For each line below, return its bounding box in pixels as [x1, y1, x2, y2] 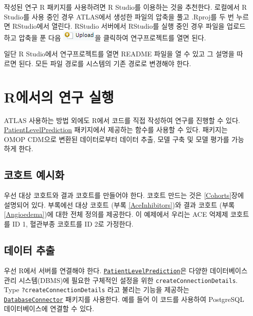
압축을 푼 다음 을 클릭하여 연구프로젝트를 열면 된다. [18, 32, 206, 42]
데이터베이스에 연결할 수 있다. [4, 303, 94, 314]
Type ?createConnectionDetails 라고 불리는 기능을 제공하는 [4, 284, 190, 295]
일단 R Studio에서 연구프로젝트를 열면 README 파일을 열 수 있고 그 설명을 [4, 49, 235, 59]
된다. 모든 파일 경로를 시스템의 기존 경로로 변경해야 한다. [18, 58, 191, 68]
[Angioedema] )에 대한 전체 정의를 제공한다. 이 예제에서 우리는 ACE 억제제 [4, 209, 228, 219]
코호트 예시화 [4, 167, 64, 182]
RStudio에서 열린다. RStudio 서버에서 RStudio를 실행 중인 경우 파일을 [12, 21, 225, 31]
